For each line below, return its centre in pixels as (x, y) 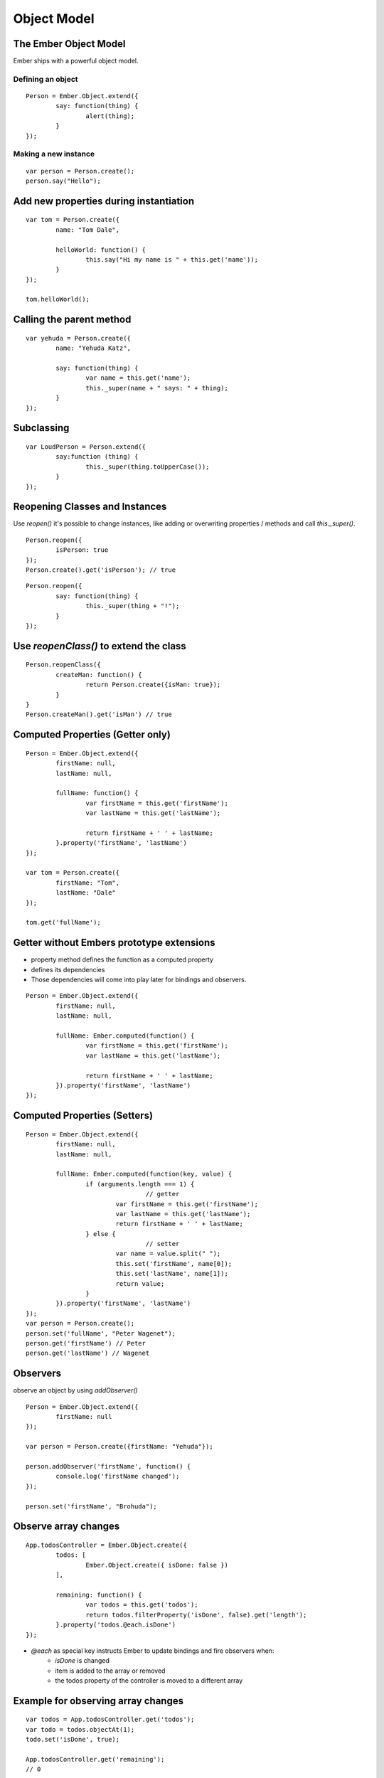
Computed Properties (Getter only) (92, 735)
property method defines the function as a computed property (122, 959)
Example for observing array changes (98, 1701)
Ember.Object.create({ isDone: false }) (157, 1565)
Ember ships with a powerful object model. (76, 61)
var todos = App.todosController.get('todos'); (110, 1720)
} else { (101, 1234)
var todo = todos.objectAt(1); (80, 1729)
